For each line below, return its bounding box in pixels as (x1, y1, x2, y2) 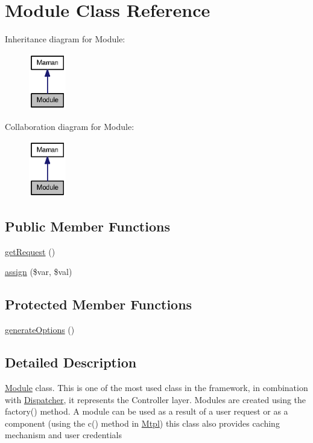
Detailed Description (5, 353, 137, 372)
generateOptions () (5, 323, 75, 336)
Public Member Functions (5, 217, 170, 236)
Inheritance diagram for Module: (5, 33, 125, 45)
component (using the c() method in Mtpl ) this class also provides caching (5, 416, 280, 429)
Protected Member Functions (5, 295, 192, 314)
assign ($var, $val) (5, 265, 72, 278)
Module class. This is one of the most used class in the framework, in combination (5, 381, 308, 394)
